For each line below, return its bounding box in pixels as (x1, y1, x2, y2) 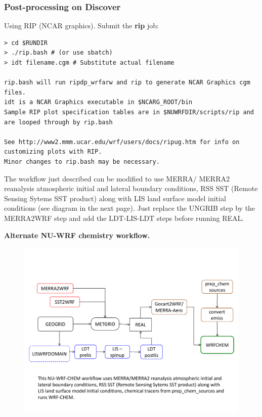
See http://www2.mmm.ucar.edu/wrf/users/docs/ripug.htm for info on (4, 138, 240, 146)
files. (4, 88, 26, 96)
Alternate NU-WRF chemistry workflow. (4, 229, 150, 240)
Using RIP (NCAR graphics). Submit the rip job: (4, 20, 159, 31)
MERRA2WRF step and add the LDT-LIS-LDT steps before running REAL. (4, 212, 244, 223)
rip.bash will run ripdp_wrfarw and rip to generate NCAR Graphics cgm (4, 79, 250, 86)
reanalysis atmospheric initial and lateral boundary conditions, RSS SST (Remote (4, 183, 258, 194)
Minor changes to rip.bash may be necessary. (4, 158, 160, 165)
